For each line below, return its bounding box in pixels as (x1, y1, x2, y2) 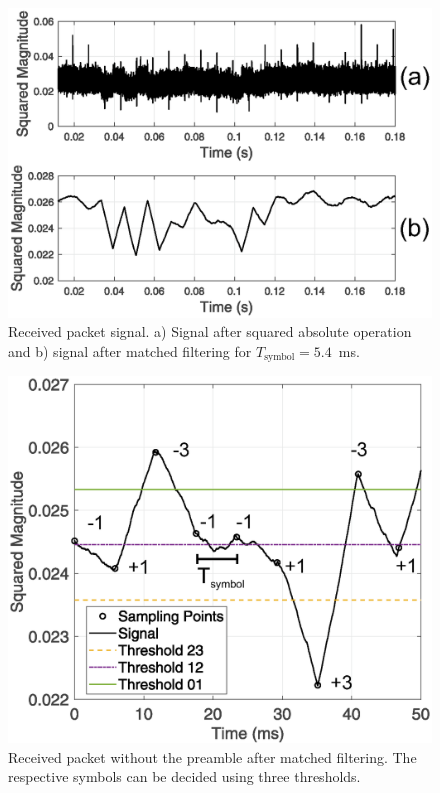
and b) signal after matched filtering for (8, 340, 252, 361)
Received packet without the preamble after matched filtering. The (8, 746, 417, 767)
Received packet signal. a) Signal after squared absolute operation (8, 321, 412, 342)
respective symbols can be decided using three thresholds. (8, 766, 361, 787)
